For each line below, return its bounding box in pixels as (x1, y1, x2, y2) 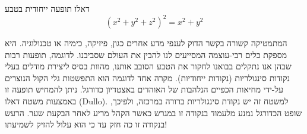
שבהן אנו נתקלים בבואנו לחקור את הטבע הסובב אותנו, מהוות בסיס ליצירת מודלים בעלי (5, 60, 292, 72)
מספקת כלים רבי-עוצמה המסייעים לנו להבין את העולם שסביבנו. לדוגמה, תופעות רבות (5, 48, 287, 60)
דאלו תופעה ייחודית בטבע (5, 2, 90, 14)
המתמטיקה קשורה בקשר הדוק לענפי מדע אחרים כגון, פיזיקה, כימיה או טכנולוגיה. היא (5, 37, 287, 49)
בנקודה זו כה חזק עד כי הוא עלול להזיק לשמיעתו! (5, 118, 167, 130)
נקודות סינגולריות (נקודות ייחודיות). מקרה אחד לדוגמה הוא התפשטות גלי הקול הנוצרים (5, 71, 290, 84)
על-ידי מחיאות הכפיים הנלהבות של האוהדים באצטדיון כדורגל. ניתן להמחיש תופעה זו (5, 83, 283, 95)
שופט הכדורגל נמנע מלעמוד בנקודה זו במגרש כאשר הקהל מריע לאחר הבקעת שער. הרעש (5, 106, 302, 119)
